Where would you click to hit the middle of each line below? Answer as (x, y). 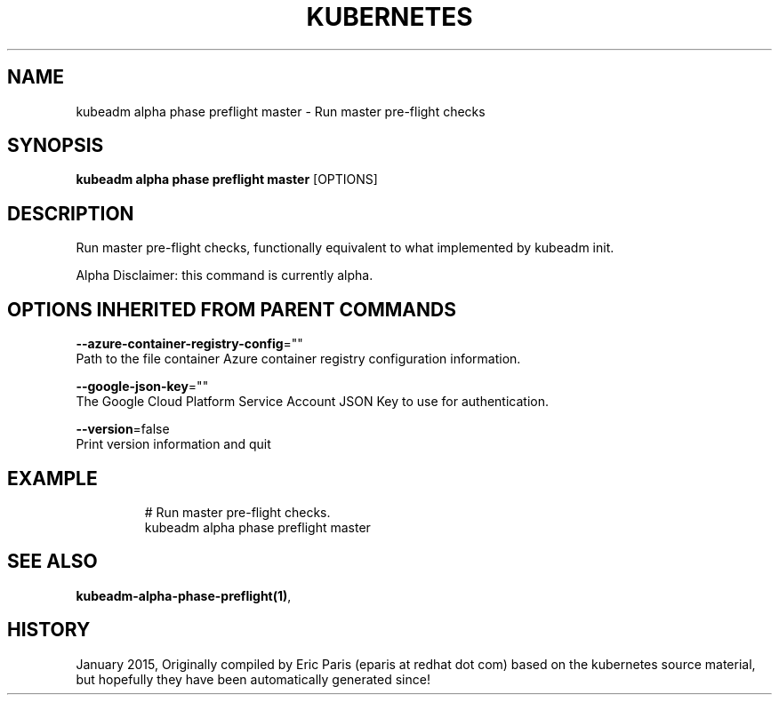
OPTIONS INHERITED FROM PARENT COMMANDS (232, 309)
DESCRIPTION (71, 213)
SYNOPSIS (56, 146)
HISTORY (49, 630)
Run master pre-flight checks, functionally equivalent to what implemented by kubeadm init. (345, 248)
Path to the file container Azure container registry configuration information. (298, 359)
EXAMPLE (52, 478)
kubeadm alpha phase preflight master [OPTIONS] (227, 179)
